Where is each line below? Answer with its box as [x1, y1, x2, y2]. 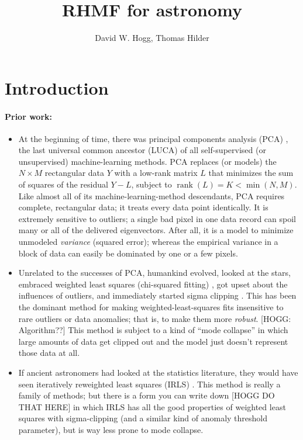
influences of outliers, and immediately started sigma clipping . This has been [18, 289, 297, 302]
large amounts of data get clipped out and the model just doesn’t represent [18, 335, 288, 347]
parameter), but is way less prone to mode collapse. [18, 423, 204, 435]
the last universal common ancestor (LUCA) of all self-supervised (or [18, 144, 266, 156]
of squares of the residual [18, 178, 108, 190]
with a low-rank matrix [114, 167, 198, 179]
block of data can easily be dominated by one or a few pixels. [18, 247, 238, 259]
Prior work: [5, 110, 52, 122]
